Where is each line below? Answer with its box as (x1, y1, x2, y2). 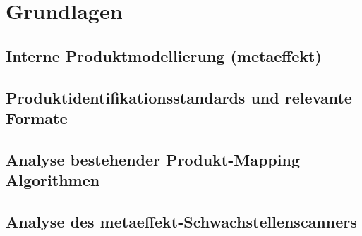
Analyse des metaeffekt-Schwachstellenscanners (6, 210, 357, 232)
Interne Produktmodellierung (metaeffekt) (6, 44, 322, 66)
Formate (6, 106, 68, 128)
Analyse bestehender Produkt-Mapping (6, 148, 300, 170)
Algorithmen (6, 169, 100, 191)
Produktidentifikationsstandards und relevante (6, 86, 352, 108)
